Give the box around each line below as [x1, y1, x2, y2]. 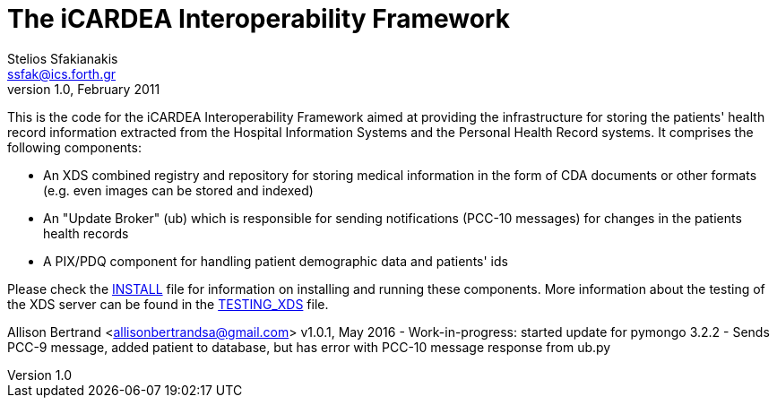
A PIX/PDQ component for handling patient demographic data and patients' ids [43, 253, 508, 269]
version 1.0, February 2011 [7, 81, 160, 97]
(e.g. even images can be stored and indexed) [43, 182, 314, 198]
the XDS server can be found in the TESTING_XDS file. [7, 296, 329, 312]
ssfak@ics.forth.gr [7, 65, 117, 82]
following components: [7, 139, 142, 155]
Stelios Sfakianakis [7, 50, 118, 66]
